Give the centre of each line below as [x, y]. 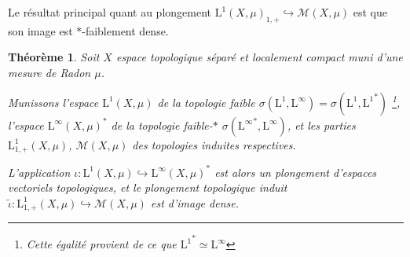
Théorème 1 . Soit [54, 57]
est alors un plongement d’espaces [296, 172]
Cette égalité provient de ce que [101, 244]
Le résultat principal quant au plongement [110, 12]
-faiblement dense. [125, 30]
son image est [40, 30]
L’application [39, 172]
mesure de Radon [49, 72]
